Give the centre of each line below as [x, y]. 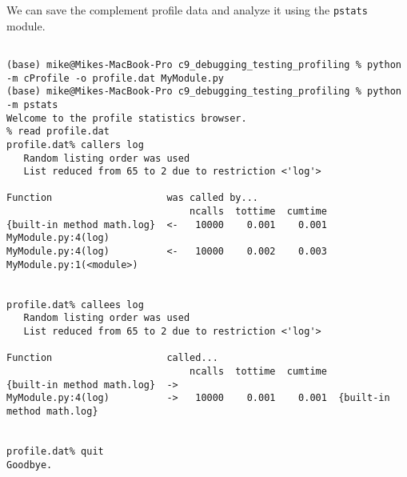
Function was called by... [132, 198]
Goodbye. [30, 465]
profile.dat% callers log [75, 144]
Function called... [112, 358]
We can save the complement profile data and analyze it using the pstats [187, 10]
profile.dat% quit [55, 451]
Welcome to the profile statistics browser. [127, 118]
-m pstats [32, 104]
